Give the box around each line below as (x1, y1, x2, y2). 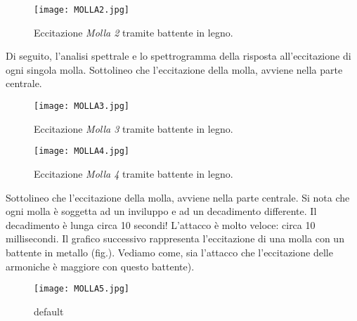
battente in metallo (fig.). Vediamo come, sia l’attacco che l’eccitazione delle (6, 244, 333, 259)
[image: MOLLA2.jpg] (34, 5, 130, 15)
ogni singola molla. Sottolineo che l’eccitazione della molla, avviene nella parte (6, 62, 343, 77)
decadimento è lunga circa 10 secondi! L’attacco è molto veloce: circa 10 (6, 217, 316, 232)
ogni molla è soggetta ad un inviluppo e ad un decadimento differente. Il (6, 204, 317, 218)
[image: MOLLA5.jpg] (34, 284, 130, 294)
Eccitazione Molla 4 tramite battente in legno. (34, 166, 233, 181)
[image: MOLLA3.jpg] (34, 101, 130, 112)
